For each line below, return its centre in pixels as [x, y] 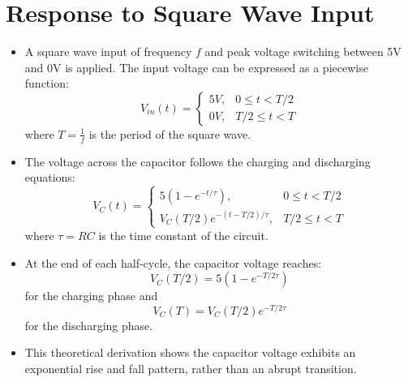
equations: [50, 177]
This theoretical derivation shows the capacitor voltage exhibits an [190, 352]
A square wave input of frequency [108, 52]
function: [47, 83]
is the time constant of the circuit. [183, 235]
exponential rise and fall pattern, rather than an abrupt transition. [191, 369]
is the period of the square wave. [170, 133]
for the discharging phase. [89, 325]
